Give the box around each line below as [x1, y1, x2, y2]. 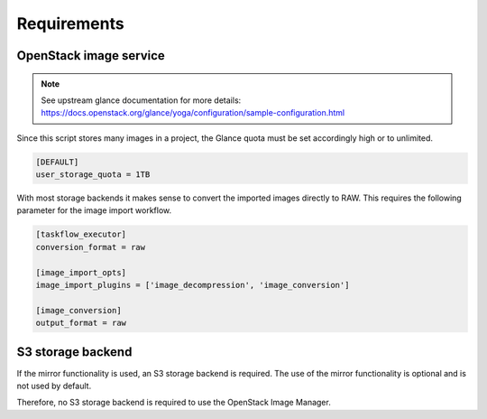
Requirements [16, 14, 125, 33]
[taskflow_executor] [35, 229, 126, 239]
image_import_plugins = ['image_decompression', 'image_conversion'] [35, 280, 350, 291]
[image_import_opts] [35, 267, 126, 277]
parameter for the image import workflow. [16, 205, 172, 216]
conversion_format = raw [35, 242, 146, 252]
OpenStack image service [16, 48, 166, 63]
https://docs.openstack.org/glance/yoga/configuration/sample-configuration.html [41, 107, 345, 118]
